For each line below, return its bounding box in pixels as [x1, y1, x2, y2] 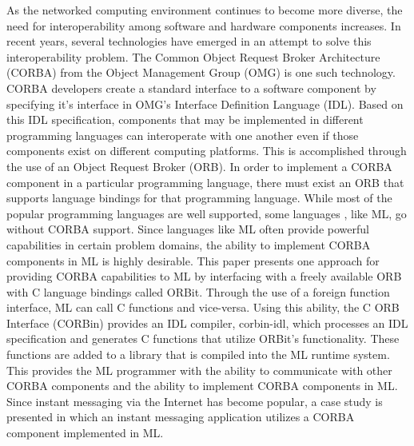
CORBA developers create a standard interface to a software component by [6, 79, 376, 96]
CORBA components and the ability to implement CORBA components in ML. [6, 377, 398, 394]
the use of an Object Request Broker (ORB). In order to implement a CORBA [6, 157, 392, 174]
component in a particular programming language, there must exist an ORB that [6, 173, 404, 190]
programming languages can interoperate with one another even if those [6, 126, 359, 143]
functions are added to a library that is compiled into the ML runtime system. [6, 346, 390, 363]
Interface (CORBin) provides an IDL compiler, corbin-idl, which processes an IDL [6, 314, 408, 331]
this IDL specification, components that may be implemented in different [6, 111, 364, 128]
